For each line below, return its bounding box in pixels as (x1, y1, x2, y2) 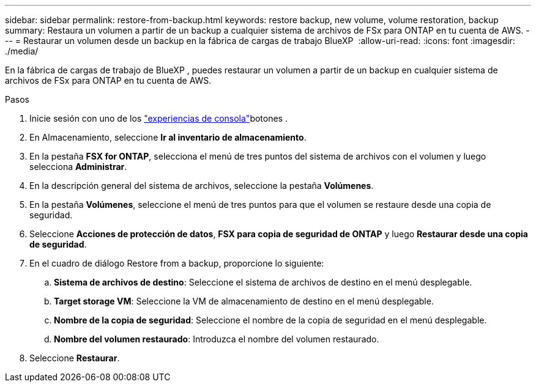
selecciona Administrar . (29, 161, 127, 172)
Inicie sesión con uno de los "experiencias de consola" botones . (29, 113, 288, 123)
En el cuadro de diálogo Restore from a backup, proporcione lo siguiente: (29, 258, 324, 268)
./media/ (5, 46, 39, 56)
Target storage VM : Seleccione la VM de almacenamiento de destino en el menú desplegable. (54, 296, 434, 306)
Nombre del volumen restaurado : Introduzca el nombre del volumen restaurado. (54, 334, 379, 344)
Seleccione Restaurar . (29, 353, 120, 363)
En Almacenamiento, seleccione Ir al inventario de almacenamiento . (29, 132, 307, 142)
